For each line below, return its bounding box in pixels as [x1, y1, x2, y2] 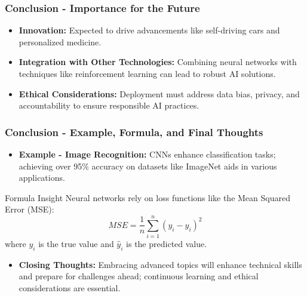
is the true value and [38, 238, 114, 250]
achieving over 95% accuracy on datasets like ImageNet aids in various [19, 159, 277, 172]
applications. [19, 171, 65, 184]
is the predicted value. [126, 238, 207, 250]
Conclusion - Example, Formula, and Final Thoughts [5, 124, 263, 139]
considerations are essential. [19, 282, 121, 294]
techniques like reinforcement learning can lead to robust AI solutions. [19, 67, 276, 79]
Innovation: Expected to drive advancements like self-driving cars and [19, 24, 280, 36]
